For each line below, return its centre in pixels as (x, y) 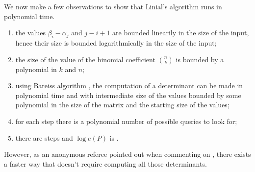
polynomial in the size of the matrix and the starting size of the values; (122, 105)
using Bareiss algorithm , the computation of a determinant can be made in (129, 86)
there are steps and (44, 137)
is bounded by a (200, 59)
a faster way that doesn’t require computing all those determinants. (105, 163)
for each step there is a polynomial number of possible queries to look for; (126, 121)
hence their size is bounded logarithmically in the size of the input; (116, 42)
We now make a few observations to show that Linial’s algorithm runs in (113, 6)
